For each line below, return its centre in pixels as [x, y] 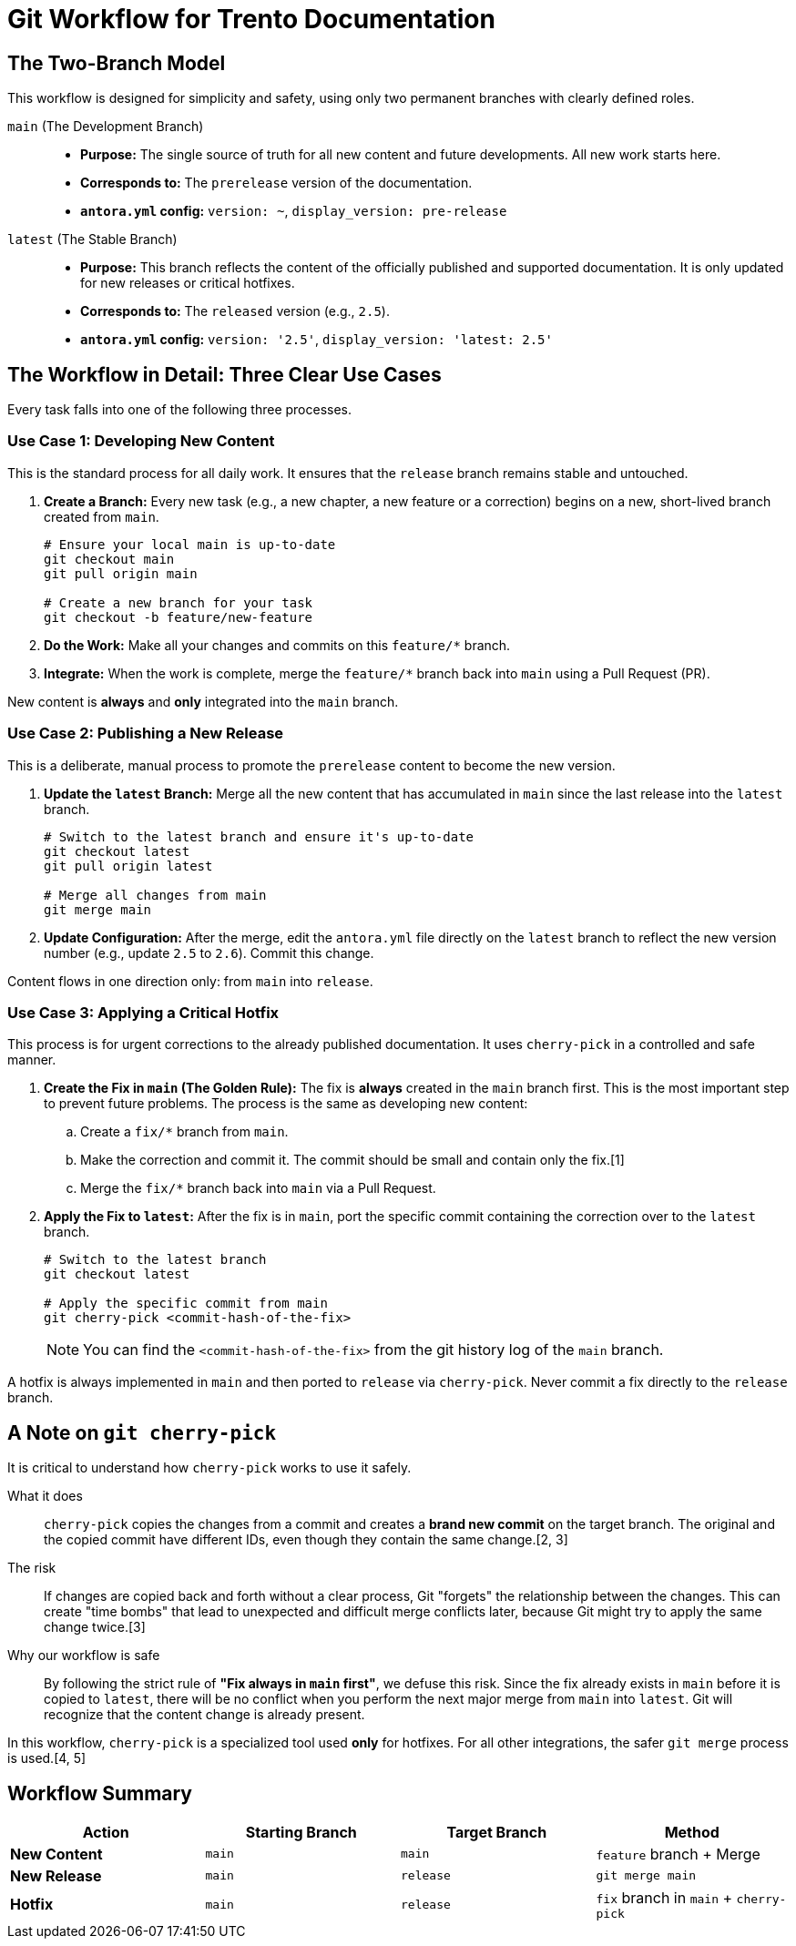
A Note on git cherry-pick [142, 1432]
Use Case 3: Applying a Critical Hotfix [143, 1012]
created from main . [102, 516]
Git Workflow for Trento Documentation [251, 19]
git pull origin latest [128, 866]
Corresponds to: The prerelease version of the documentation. [276, 183]
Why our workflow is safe [84, 1656]
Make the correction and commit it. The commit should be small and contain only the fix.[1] [352, 1160]
